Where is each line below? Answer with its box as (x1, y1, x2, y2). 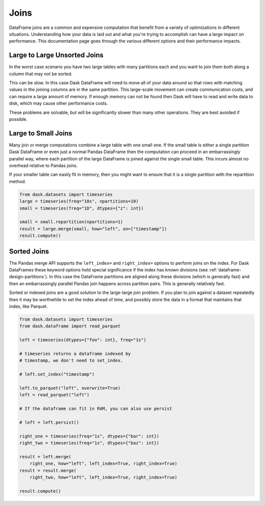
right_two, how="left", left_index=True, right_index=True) (29, 474, 178, 480)
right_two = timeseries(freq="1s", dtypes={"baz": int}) (19, 440, 159, 446)
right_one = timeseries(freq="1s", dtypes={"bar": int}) (19, 433, 159, 439)
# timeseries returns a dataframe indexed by (19, 351, 131, 356)
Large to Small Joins (9, 129, 73, 137)
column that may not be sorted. (9, 71, 73, 77)
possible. (9, 116, 28, 122)
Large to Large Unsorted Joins (9, 51, 104, 59)
